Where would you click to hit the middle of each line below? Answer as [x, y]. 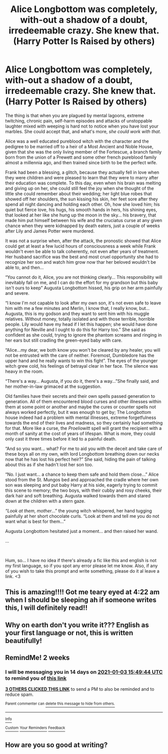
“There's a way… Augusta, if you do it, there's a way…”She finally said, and [82, 381]
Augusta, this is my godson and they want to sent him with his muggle [77, 313]
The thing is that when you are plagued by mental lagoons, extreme [74, 115]
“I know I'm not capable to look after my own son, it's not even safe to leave [83, 303]
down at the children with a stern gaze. [45, 501]
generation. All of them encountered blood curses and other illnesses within [83, 401]
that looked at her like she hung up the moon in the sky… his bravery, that [81, 215]
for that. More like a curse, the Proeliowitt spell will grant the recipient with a [83, 428]
